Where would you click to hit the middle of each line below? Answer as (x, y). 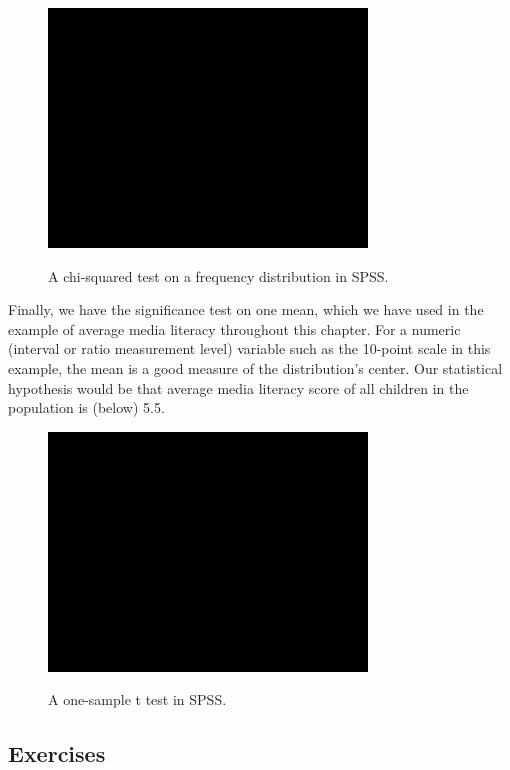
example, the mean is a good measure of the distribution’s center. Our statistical (255, 367)
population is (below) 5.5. (86, 407)
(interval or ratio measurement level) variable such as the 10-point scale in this (249, 348)
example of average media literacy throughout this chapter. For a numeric (234, 328)
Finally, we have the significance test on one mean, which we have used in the (246, 309)
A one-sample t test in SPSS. (137, 699)
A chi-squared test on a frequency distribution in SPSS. (218, 275)
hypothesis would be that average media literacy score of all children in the (238, 387)
